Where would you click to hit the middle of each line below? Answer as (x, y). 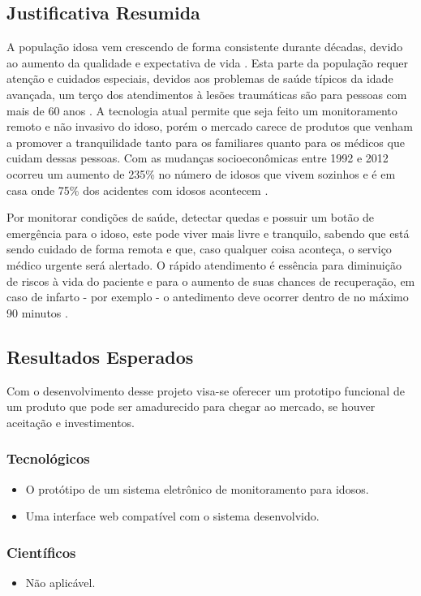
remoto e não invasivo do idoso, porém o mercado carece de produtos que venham (210, 126)
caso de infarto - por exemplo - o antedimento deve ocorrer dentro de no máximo (208, 297)
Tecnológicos (48, 458)
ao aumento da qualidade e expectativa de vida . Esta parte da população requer (208, 62)
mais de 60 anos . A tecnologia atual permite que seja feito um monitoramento (202, 110)
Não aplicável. (60, 582)
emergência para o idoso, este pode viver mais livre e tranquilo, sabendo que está (208, 233)
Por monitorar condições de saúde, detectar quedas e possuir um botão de (191, 217)
